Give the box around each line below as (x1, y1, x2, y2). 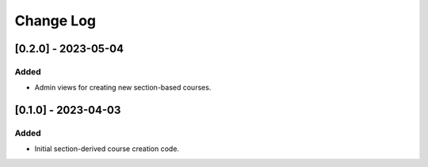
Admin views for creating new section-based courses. (34, 83, 212, 93)
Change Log (14, 12, 97, 29)
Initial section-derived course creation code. (34, 144, 180, 154)
